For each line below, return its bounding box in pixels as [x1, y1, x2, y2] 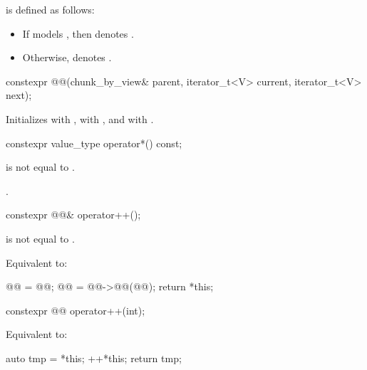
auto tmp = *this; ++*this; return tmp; [6, 350, 182, 365]
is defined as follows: [6, 2, 95, 16]
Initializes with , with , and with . [6, 111, 154, 126]
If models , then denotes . [22, 26, 134, 41]
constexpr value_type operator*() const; [6, 135, 182, 150]
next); [6, 88, 32, 102]
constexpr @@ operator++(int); [6, 302, 145, 317]
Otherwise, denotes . [22, 50, 112, 65]
